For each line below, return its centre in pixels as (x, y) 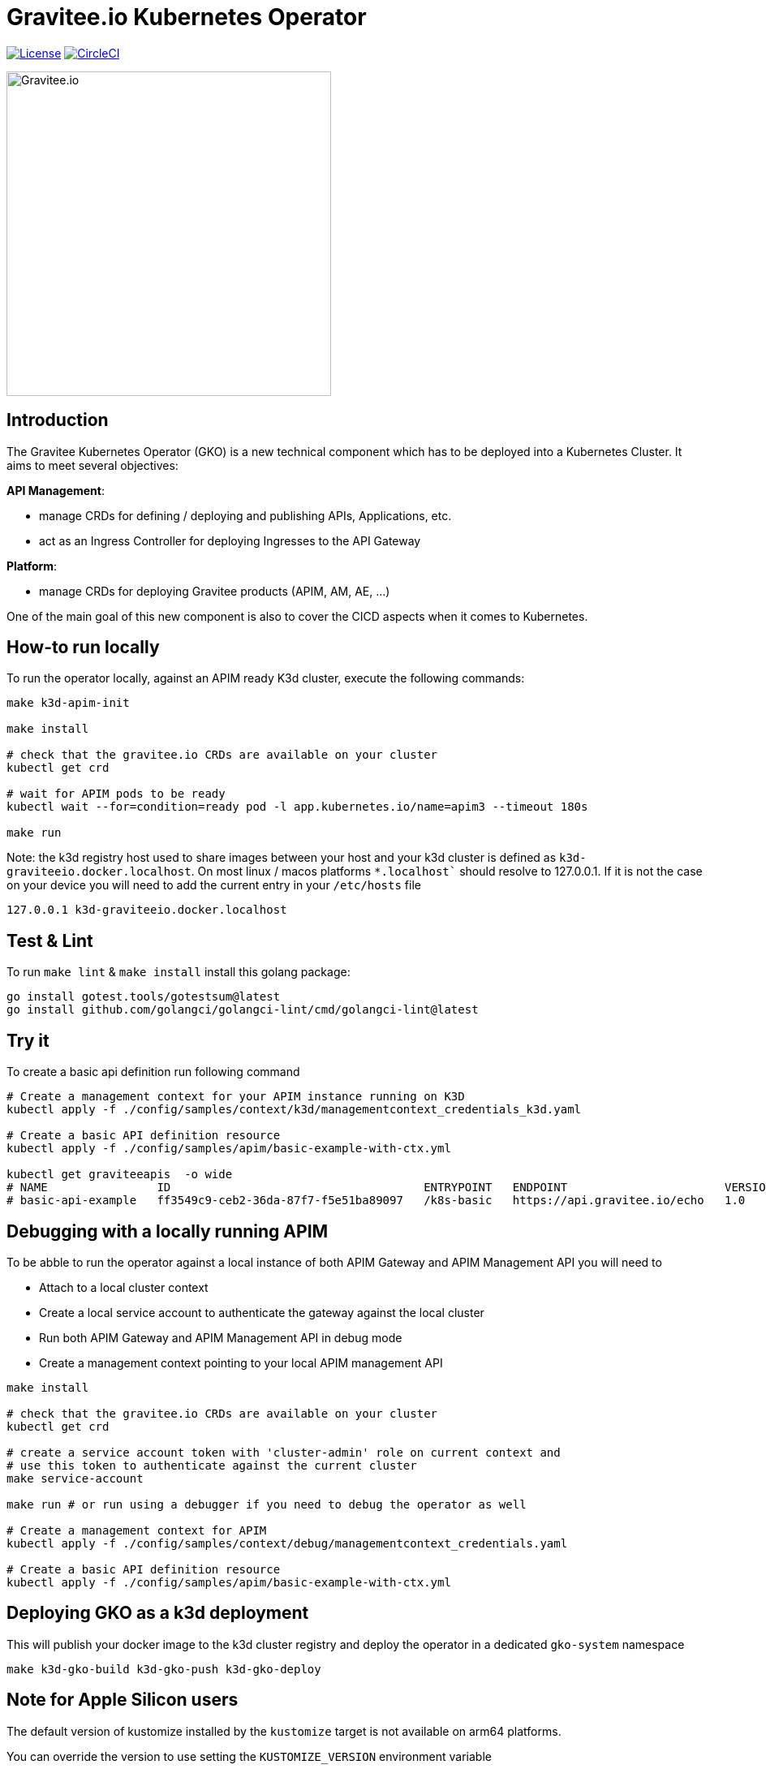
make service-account (75, 1478)
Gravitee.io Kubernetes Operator (187, 17)
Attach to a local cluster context (124, 1287)
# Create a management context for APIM (137, 1530)
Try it (28, 1040)
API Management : (56, 490)
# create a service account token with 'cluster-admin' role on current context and (284, 1452)
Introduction (58, 420)
